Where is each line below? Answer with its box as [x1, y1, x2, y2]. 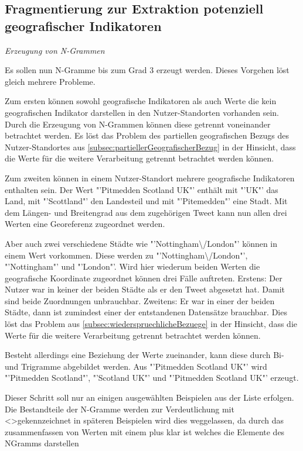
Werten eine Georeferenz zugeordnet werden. [5, 218, 165, 230]
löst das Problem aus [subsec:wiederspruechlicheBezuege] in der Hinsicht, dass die [5, 318, 297, 330]
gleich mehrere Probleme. [5, 75, 96, 87]
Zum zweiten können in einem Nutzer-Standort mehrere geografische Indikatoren [5, 171, 295, 184]
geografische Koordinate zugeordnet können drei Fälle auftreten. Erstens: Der [5, 271, 282, 284]
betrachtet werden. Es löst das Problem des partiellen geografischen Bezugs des [5, 129, 290, 142]
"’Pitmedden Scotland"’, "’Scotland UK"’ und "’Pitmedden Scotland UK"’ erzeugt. [5, 371, 299, 384]
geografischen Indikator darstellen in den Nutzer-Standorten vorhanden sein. [5, 106, 279, 118]
